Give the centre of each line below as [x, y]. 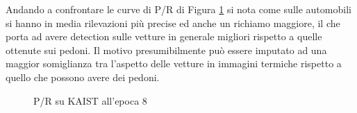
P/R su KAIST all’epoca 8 [90, 100]
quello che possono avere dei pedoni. [83, 77]
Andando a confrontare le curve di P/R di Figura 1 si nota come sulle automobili [178, 9]
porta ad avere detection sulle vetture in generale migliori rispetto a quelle [164, 36]
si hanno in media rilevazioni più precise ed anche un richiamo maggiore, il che [173, 23]
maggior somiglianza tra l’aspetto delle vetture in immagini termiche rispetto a [174, 63]
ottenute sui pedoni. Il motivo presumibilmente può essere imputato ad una [166, 50]
